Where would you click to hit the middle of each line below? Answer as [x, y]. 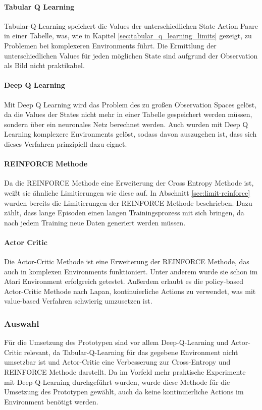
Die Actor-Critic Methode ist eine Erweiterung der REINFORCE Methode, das [127, 261]
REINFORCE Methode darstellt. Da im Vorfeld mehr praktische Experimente [125, 372]
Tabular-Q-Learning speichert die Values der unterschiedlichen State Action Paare [131, 25]
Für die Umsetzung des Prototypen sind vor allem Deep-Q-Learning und [116, 342]
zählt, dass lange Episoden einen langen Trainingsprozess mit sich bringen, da [124, 213]
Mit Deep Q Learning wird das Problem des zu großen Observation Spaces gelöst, [130, 104]
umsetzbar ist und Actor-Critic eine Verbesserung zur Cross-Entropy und [117, 362]
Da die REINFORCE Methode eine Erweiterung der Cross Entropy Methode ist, [129, 183]
